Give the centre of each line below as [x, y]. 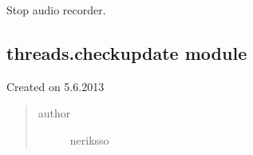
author [54, 113]
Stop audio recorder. [56, 10]
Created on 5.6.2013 [55, 86]
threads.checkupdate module [127, 52]
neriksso [89, 139]
